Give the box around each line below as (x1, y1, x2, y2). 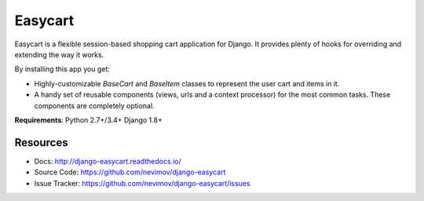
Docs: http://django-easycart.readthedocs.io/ (34, 156, 181, 166)
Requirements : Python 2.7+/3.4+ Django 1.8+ (14, 115, 163, 125)
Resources (14, 136, 68, 149)
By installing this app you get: (14, 64, 110, 74)
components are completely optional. (34, 100, 155, 110)
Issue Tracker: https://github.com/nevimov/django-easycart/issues (34, 178, 250, 188)
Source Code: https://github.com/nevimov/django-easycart (34, 167, 226, 177)
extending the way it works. (14, 49, 104, 59)
